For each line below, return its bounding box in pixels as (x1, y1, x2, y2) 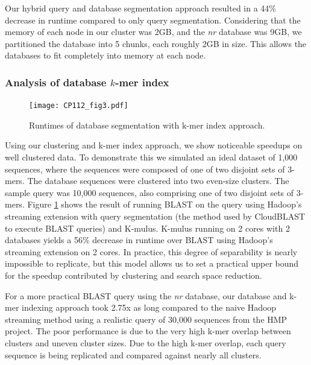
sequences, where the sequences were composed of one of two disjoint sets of (5, 162, 285, 175)
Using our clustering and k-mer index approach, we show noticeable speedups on (5, 139, 303, 151)
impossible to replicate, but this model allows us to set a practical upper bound (5, 257, 299, 270)
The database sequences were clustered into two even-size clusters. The (27, 174, 289, 187)
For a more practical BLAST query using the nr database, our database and (5, 289, 287, 302)
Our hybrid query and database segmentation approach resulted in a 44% (5, 2, 277, 14)
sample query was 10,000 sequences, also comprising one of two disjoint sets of (5, 186, 294, 198)
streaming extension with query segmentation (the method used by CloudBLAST (5, 210, 306, 222)
